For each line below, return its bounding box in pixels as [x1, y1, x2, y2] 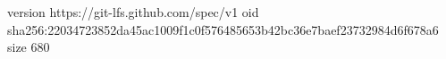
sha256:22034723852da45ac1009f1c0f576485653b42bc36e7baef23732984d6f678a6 [7, 20, 439, 38]
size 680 [7, 38, 50, 56]
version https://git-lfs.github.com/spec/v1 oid [7, 3, 259, 21]
